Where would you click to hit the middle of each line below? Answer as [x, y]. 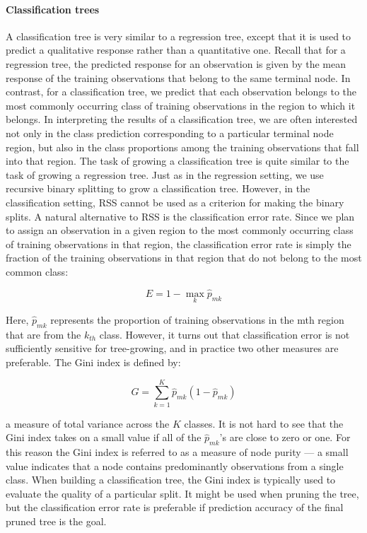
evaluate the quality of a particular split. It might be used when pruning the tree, [182, 493]
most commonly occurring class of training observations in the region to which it [181, 105]
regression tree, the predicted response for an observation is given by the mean [176, 63]
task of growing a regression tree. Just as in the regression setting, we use [165, 174]
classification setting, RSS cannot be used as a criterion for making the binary [175, 202]
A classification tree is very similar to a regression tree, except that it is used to [179, 36]
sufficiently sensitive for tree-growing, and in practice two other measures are [172, 348]
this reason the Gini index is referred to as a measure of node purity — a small [177, 452]
